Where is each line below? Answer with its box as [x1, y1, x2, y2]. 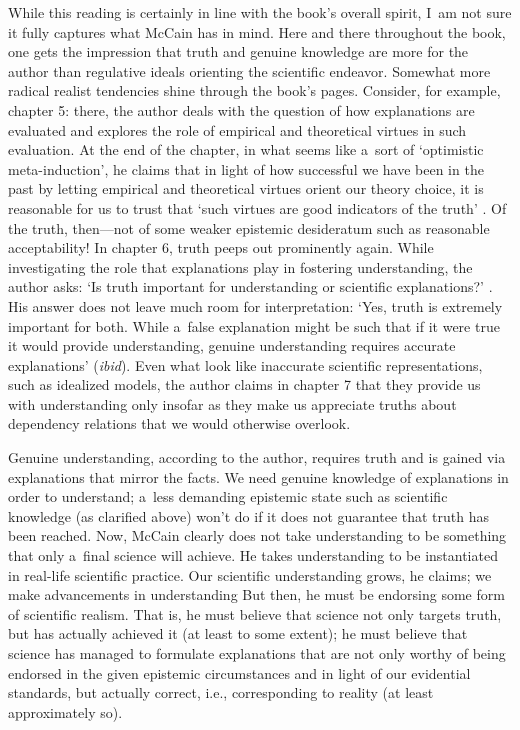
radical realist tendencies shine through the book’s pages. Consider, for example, [8, 80, 501, 101]
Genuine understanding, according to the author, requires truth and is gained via [8, 447, 506, 468]
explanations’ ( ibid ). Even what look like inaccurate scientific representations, [8, 354, 483, 375]
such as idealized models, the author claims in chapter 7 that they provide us [8, 374, 481, 395]
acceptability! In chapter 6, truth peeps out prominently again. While [8, 237, 434, 258]
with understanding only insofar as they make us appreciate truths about [8, 393, 457, 414]
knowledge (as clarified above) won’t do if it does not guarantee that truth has [8, 505, 490, 526]
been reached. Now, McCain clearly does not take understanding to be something [8, 525, 507, 546]
